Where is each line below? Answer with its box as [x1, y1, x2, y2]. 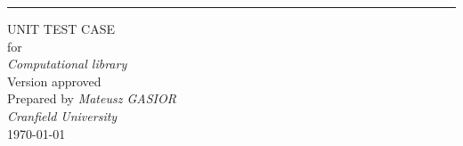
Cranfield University [7, 106, 118, 125]
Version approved [7, 71, 102, 90]
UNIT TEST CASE [7, 20, 115, 37]
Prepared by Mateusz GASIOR [7, 89, 176, 108]
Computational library [7, 54, 127, 73]
